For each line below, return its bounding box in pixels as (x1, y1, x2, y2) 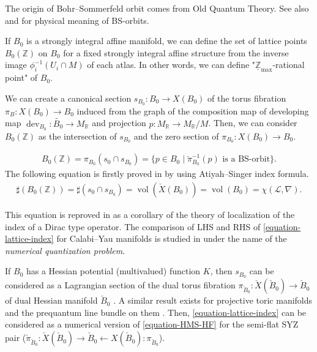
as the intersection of (38, 129, 117, 142)
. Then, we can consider (208, 116, 297, 129)
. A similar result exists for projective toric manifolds (113, 294, 313, 307)
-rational (272, 58, 305, 71)
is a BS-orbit (222, 155, 270, 164)
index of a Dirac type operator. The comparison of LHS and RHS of (5, 220, 261, 233)
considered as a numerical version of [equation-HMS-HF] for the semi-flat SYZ (5, 318, 299, 331)
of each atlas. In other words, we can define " (87, 58, 256, 71)
